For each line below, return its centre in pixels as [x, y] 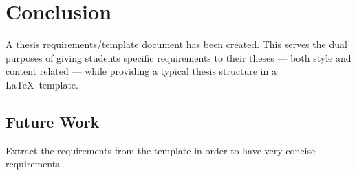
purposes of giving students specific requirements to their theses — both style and [178, 57]
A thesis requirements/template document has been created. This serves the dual [176, 44]
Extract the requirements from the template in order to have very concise [161, 150]
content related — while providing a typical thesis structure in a [141, 71]
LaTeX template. [42, 84]
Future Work [53, 121]
